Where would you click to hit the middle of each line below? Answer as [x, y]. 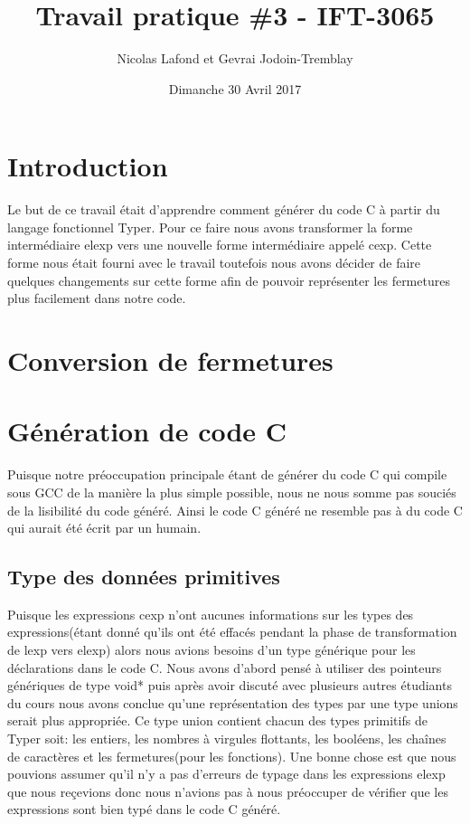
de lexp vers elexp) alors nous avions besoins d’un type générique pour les [211, 650]
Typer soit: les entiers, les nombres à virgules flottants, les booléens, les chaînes [227, 739]
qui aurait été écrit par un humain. [104, 528]
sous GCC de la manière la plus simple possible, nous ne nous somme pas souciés [232, 492]
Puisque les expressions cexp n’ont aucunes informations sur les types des [211, 614]
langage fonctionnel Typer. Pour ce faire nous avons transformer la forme [210, 227]
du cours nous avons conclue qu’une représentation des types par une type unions [233, 702]
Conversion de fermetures [170, 360]
